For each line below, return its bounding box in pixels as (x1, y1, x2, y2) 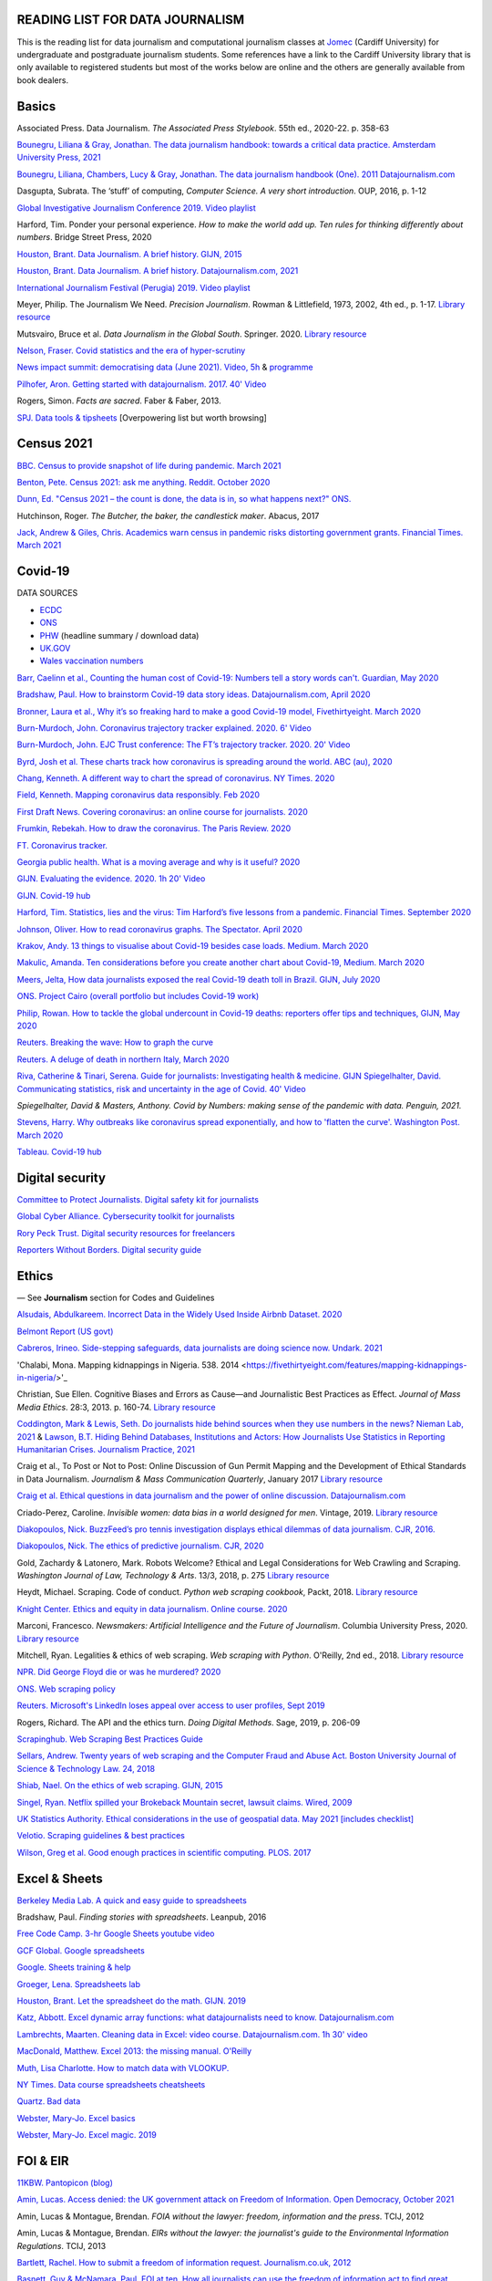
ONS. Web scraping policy (16, 1683, 116, 1694)
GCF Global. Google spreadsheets (16, 1944, 145, 1956)
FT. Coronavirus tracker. (16, 839, 108, 850)
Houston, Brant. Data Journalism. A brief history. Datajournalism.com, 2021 (16, 266, 299, 276)
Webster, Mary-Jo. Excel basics (16, 2112, 136, 2123)
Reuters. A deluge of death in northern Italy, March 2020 (16, 1054, 230, 1065)
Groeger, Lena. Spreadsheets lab (16, 1978, 141, 1989)
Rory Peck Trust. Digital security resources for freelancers (16, 1227, 236, 1238)
